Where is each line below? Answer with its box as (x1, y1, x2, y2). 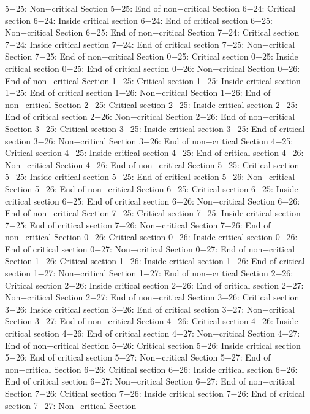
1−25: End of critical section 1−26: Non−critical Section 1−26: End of (5, 86, 271, 99)
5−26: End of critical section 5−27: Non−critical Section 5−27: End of (5, 351, 271, 364)
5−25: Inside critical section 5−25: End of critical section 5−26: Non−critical (5, 170, 295, 183)
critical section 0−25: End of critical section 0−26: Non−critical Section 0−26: (5, 61, 300, 74)
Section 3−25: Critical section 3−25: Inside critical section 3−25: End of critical (5, 122, 305, 135)
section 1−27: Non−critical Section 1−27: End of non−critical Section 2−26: (5, 267, 293, 279)
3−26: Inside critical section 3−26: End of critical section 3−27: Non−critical (5, 302, 295, 315)
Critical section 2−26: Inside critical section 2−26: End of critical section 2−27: (5, 278, 304, 291)
